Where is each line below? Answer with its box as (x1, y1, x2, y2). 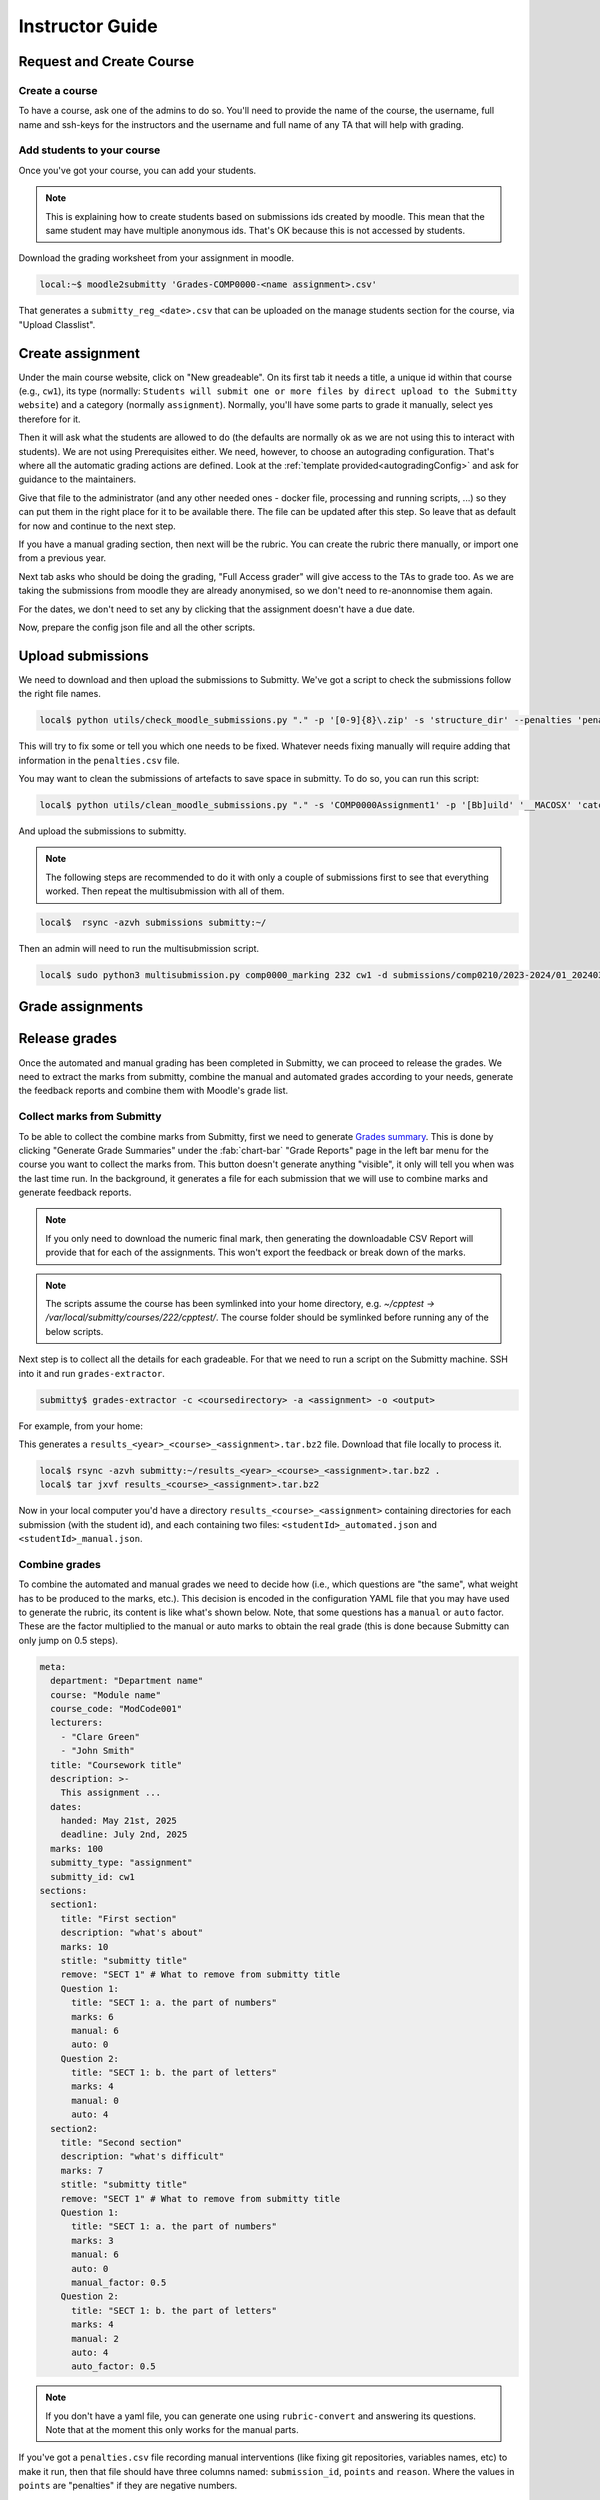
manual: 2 (71, 2333, 120, 2344)
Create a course (18, 83, 99, 97)
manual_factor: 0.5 (71, 2276, 167, 2288)
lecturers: (50, 1717, 104, 1729)
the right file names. (18, 688, 102, 700)
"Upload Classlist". (18, 318, 96, 330)
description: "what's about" (60, 1927, 204, 1939)
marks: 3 (71, 2235, 114, 2246)
